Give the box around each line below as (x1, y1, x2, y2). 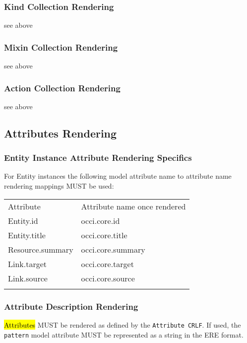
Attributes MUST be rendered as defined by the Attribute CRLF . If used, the (4, 319, 241, 330)
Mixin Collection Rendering (4, 41, 118, 53)
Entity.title (8, 229, 46, 241)
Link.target (8, 258, 47, 270)
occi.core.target (81, 258, 134, 270)
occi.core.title (81, 229, 127, 241)
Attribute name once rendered (81, 200, 186, 212)
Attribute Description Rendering (4, 300, 138, 312)
